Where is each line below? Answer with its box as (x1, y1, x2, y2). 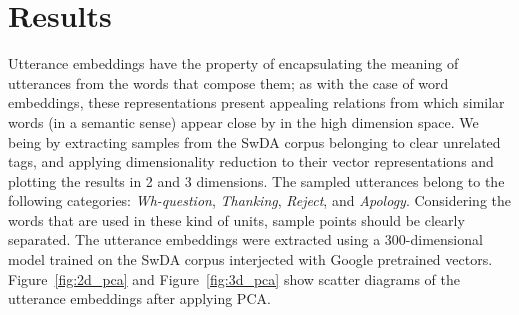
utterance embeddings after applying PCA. (8, 288, 271, 309)
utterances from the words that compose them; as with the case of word (8, 72, 449, 93)
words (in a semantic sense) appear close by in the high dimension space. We (8, 111, 479, 132)
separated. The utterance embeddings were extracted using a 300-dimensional (8, 229, 483, 250)
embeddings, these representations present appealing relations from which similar (8, 92, 505, 113)
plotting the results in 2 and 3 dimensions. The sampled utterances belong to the (8, 170, 505, 191)
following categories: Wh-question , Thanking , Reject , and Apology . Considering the (8, 190, 512, 211)
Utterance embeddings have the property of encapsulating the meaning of (8, 53, 459, 74)
